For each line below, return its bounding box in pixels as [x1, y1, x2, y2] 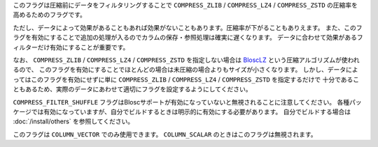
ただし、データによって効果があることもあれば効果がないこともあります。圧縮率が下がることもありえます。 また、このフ [13, 23, 363, 31]
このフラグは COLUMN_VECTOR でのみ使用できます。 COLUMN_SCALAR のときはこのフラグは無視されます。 [13, 130, 318, 139]
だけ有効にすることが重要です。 [37, 42, 129, 52]
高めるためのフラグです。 [13, 10, 87, 19]
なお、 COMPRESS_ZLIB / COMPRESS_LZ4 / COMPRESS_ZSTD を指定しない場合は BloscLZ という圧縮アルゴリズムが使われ [13, 56, 360, 64]
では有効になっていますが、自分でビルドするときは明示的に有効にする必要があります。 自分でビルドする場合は [31, 107, 351, 116]
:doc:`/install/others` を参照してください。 [13, 117, 134, 125]
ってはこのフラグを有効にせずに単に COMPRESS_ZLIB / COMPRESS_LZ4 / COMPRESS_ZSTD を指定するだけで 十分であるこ [13, 75, 360, 84]
